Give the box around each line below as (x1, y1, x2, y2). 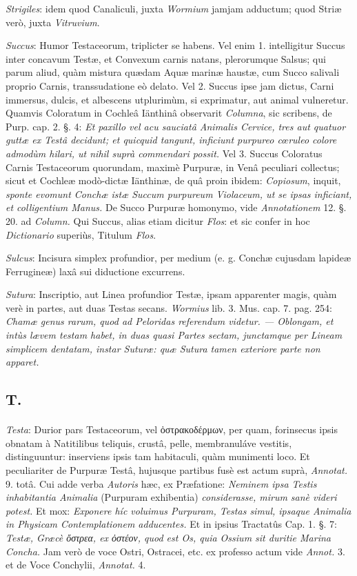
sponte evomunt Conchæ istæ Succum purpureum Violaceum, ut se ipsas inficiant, (6, 186, 352, 201)
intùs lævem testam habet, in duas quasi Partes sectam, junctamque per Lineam (6, 328, 343, 342)
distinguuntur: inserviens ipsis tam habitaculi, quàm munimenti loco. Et (6, 449, 310, 464)
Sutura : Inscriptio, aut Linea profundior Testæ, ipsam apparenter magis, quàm (6, 287, 337, 301)
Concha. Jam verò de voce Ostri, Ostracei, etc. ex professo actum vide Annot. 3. (6, 544, 345, 558)
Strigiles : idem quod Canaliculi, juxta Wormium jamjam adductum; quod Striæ (6, 1, 342, 15)
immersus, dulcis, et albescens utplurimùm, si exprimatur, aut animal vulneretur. (6, 92, 349, 106)
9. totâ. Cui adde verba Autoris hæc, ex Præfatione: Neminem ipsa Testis (6, 476, 317, 490)
